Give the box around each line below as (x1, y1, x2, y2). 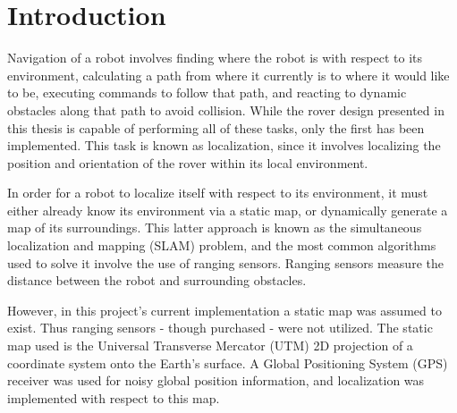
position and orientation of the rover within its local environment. (7, 153, 368, 172)
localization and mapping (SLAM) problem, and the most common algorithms (7, 236, 436, 255)
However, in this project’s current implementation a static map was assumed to (7, 300, 442, 319)
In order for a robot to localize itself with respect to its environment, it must (7, 183, 428, 202)
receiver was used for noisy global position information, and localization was (7, 371, 425, 390)
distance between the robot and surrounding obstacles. (7, 271, 307, 290)
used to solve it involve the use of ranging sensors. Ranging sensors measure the (7, 253, 444, 272)
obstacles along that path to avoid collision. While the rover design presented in (7, 100, 444, 119)
